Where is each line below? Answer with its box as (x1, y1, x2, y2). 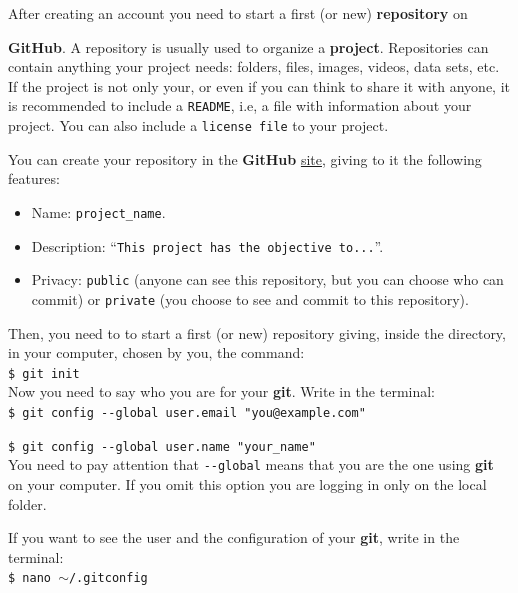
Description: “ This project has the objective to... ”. (31, 235, 384, 256)
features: (8, 168, 60, 189)
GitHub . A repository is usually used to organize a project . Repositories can (8, 36, 489, 57)
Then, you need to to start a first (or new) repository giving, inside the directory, (8, 322, 506, 343)
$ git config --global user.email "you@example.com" (8, 405, 366, 420)
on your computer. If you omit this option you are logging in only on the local (8, 473, 487, 494)
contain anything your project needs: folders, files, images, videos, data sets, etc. (8, 56, 500, 77)
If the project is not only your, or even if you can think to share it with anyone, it (8, 75, 510, 96)
